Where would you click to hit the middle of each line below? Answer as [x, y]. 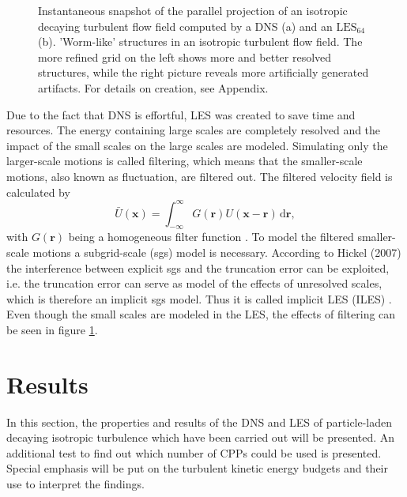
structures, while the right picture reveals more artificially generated [203, 72]
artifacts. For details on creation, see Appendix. [153, 87]
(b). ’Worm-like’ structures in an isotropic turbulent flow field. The [200, 41]
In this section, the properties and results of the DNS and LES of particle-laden [200, 422]
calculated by [38, 192]
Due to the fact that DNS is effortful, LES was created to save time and [181, 114]
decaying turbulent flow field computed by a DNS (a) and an [185, 26]
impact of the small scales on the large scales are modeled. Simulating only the [197, 145]
